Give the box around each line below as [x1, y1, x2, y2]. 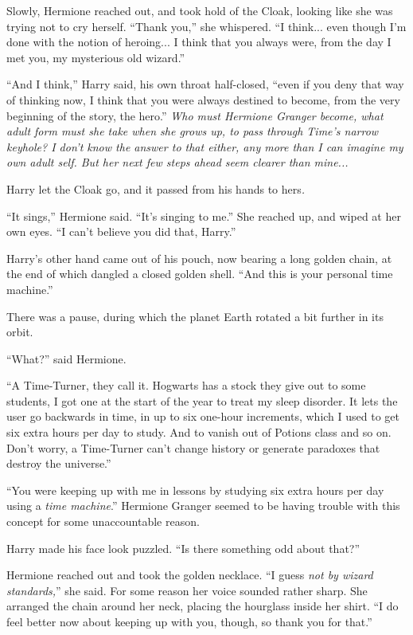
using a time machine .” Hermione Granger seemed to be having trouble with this [6, 497, 400, 514]
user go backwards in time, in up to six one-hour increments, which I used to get [6, 408, 400, 425]
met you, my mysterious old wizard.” [6, 49, 185, 65]
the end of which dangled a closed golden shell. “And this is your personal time [6, 265, 393, 282]
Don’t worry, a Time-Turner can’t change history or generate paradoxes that [6, 439, 380, 456]
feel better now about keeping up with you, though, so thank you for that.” [6, 613, 372, 629]
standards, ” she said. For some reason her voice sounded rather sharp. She [6, 582, 368, 598]
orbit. [6, 323, 33, 340]
